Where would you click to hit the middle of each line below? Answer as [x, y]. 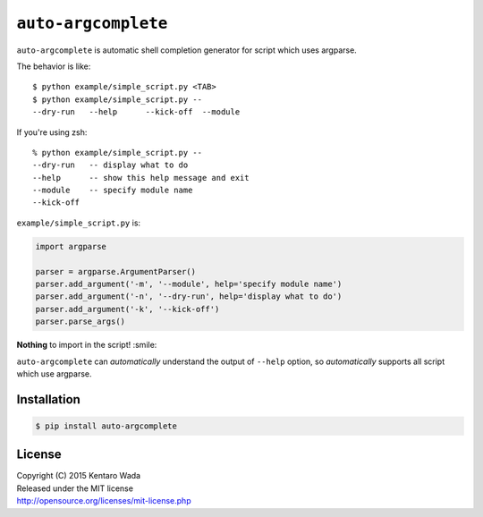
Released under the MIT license [75, 488]
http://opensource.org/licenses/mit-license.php [104, 501]
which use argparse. [55, 373]
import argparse [71, 246]
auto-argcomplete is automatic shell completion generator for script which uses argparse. [186, 50]
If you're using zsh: [52, 132]
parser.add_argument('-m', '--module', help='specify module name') [189, 284]
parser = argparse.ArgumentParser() [116, 271]
